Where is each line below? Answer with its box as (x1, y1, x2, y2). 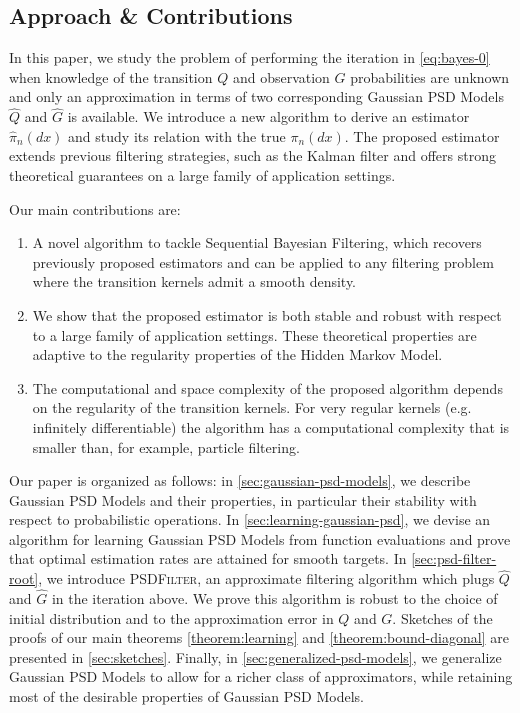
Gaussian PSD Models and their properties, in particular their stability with (9, 489, 477, 510)
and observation (232, 66, 330, 87)
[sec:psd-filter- (411, 548, 497, 569)
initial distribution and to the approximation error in (9, 607, 334, 628)
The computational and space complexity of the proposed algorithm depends (32, 377, 503, 398)
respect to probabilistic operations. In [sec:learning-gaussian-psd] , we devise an (9, 509, 491, 530)
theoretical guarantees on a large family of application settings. (9, 164, 396, 185)
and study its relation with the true (68, 125, 286, 146)
